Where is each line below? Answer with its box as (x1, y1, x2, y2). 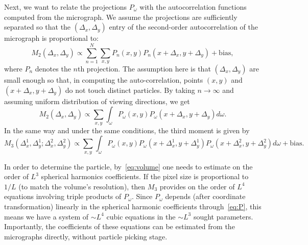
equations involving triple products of (4, 191, 122, 202)
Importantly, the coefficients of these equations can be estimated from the (4, 221, 235, 232)
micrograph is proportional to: (4, 33, 99, 43)
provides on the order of (159, 181, 235, 191)
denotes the (35, 63, 71, 73)
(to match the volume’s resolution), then (18, 181, 146, 191)
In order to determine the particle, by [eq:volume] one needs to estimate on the (4, 161, 253, 171)
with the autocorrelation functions (139, 2, 247, 12)
